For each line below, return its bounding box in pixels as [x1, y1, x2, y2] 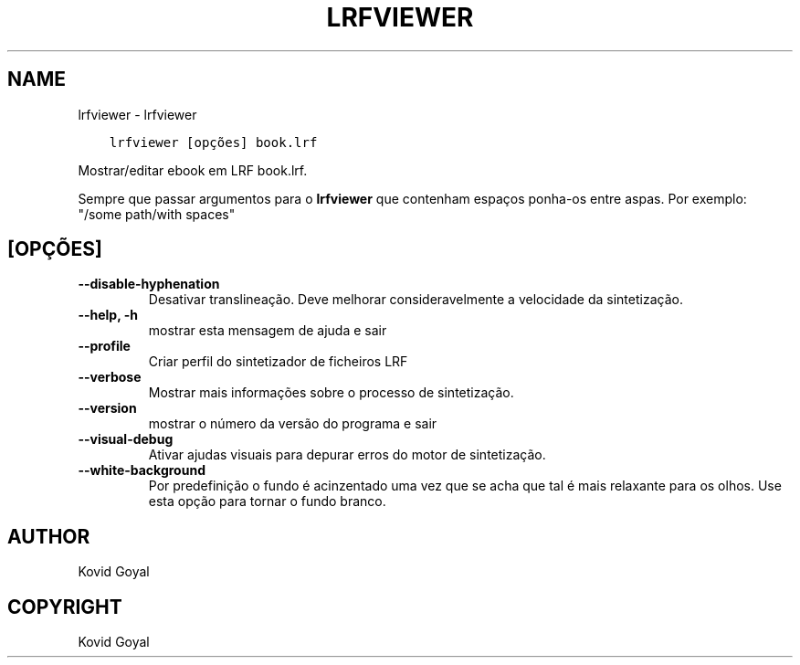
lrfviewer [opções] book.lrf [109, 134, 318, 150]
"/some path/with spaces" [78, 206, 236, 222]
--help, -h [78, 307, 138, 323]
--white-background [78, 462, 205, 479]
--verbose [78, 369, 142, 385]
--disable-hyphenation [78, 276, 220, 292]
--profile [78, 338, 131, 354]
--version [78, 400, 137, 417]
